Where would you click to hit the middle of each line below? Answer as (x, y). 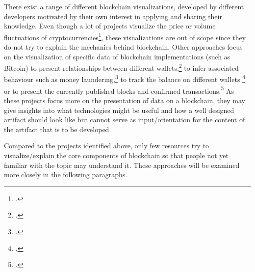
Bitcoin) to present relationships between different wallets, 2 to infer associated (121, 67)
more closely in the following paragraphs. (66, 175)
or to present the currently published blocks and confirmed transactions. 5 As (119, 90)
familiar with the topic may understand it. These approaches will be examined (122, 165)
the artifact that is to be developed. (58, 129)
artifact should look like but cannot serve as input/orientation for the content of (125, 120)
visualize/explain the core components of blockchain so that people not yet (116, 155)
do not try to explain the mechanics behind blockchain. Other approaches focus (123, 47)
